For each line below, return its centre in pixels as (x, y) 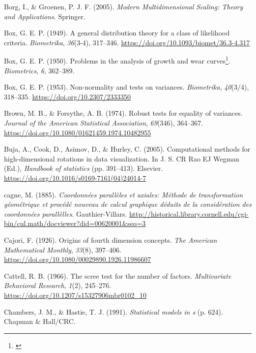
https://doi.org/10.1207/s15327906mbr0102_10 (75, 295)
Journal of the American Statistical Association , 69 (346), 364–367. (104, 123)
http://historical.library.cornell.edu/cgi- (189, 213)
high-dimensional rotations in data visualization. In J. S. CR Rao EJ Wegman (122, 158)
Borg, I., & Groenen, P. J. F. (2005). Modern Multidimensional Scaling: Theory (124, 6)
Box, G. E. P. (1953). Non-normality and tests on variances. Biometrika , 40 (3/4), (127, 87)
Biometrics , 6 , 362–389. (39, 70)
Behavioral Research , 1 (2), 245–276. (57, 285)
